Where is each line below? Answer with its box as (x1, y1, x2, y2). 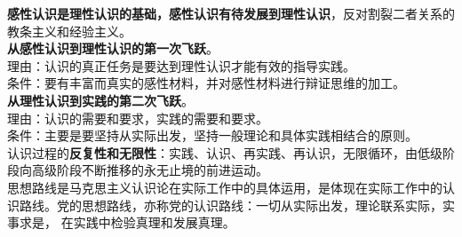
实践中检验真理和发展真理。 (73, 213, 235, 232)
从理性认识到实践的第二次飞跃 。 (7, 91, 194, 109)
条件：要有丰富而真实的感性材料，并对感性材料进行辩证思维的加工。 (7, 74, 405, 92)
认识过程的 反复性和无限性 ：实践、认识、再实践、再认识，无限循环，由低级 (7, 143, 442, 162)
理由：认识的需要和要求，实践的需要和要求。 (7, 108, 268, 127)
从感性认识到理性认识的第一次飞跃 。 (7, 39, 219, 58)
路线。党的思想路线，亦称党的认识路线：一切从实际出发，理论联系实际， (19, 195, 442, 214)
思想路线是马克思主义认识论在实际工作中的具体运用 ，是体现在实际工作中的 (7, 178, 442, 196)
